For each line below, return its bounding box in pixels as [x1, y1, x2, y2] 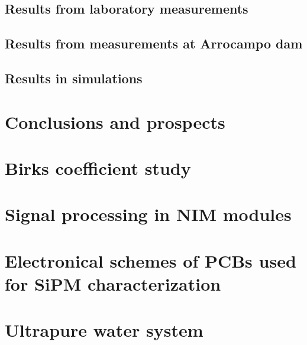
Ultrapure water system [5, 318, 203, 342]
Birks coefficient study [5, 155, 191, 180]
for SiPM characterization [5, 271, 221, 295]
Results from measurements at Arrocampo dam [5, 34, 303, 53]
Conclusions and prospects [5, 109, 225, 134]
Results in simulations [5, 69, 143, 87]
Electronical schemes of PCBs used [5, 248, 296, 272]
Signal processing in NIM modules [5, 202, 292, 226]
